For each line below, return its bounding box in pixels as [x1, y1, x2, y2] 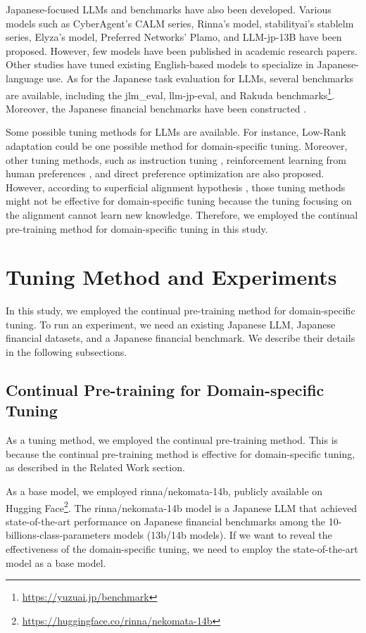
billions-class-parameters [6, 527, 111, 542]
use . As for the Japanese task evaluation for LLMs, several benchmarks [46, 70, 353, 85]
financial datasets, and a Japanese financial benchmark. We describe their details [6, 331, 355, 345]
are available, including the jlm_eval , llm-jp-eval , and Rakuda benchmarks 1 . [6, 85, 335, 102]
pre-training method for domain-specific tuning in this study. [6, 221, 268, 236]
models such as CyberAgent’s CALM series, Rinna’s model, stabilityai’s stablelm [6, 15, 354, 30]
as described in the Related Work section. [6, 460, 185, 475]
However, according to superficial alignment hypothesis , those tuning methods [6, 179, 346, 194]
